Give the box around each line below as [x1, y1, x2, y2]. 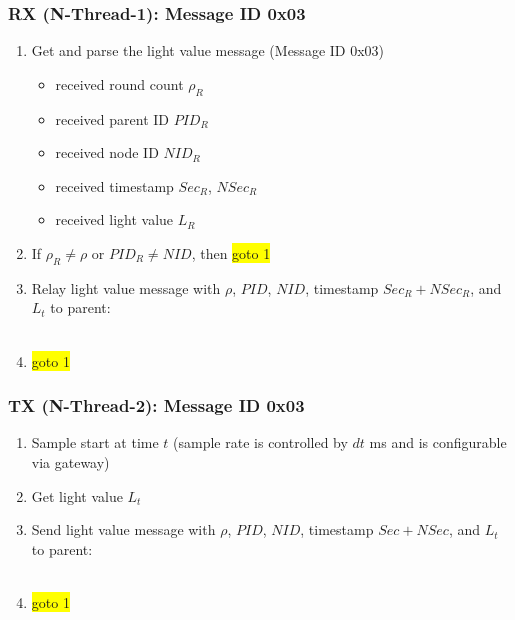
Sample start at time [31, 432, 159, 453]
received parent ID [55, 108, 170, 129]
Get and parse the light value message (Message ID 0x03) [31, 40, 385, 61]
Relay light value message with [31, 277, 221, 298]
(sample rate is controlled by [173, 432, 348, 453]
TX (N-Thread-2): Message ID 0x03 [8, 393, 305, 418]
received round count [55, 73, 184, 94]
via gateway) [31, 451, 110, 472]
